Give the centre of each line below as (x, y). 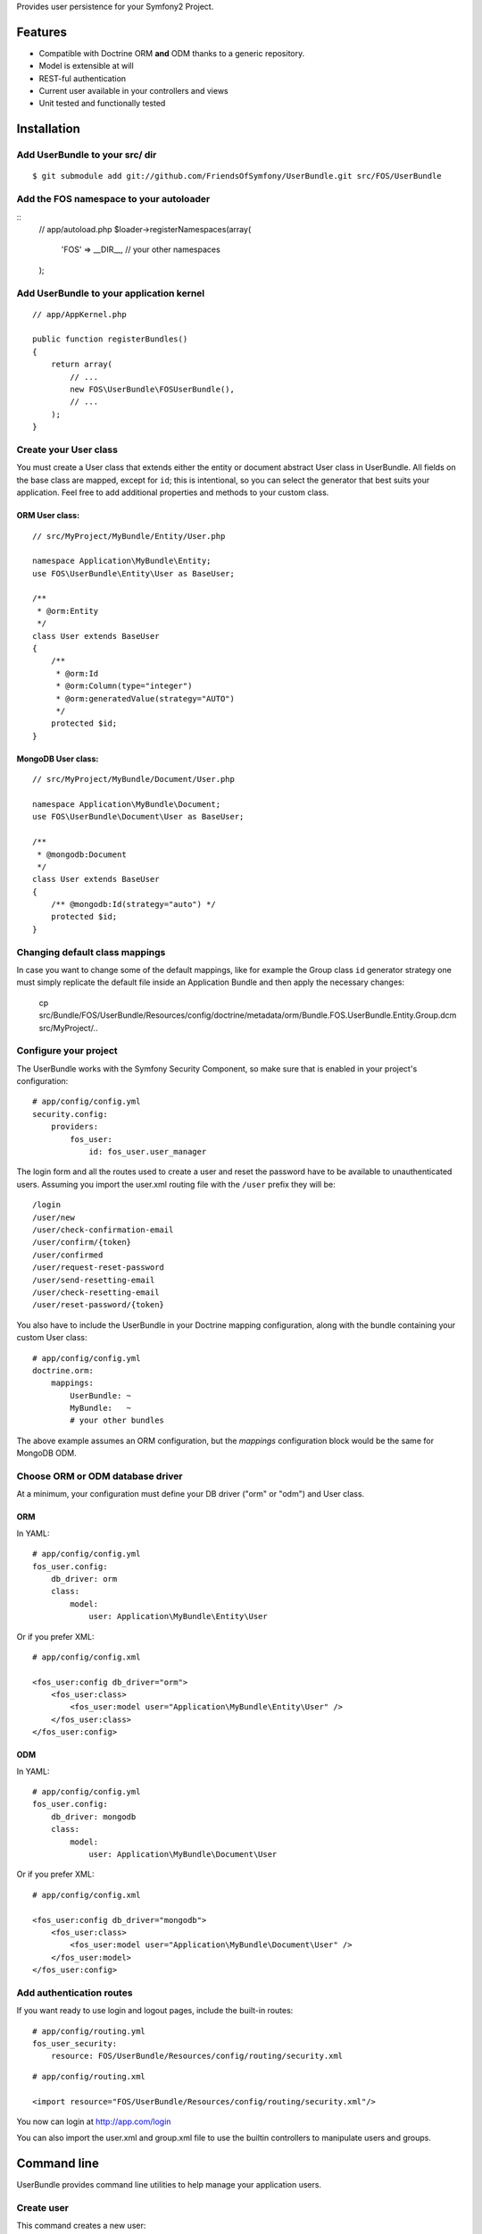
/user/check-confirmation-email (103, 1230)
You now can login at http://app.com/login (94, 2121)
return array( (82, 365)
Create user (42, 2208)
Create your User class (67, 449)
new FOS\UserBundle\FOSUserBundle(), (153, 390)
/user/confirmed (68, 1255)
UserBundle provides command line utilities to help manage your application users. (169, 2185)
